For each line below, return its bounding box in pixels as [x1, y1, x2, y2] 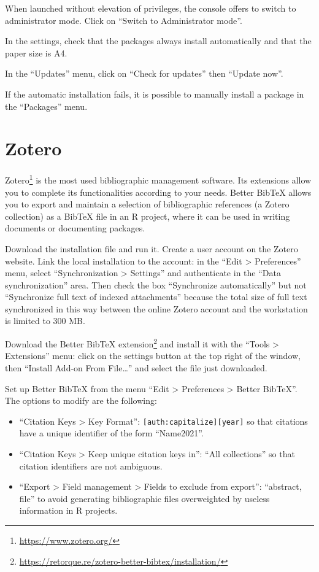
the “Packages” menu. [5, 99, 88, 112]
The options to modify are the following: [5, 394, 157, 407]
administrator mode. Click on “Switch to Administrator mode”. [5, 14, 242, 26]
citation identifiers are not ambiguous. [19, 459, 163, 472]
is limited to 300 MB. [5, 314, 85, 327]
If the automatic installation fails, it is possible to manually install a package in [5, 87, 304, 100]
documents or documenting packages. [5, 222, 145, 234]
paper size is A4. [5, 46, 67, 59]
